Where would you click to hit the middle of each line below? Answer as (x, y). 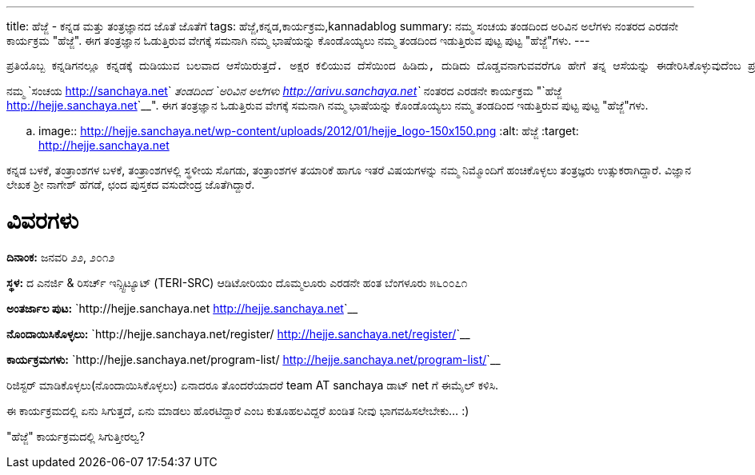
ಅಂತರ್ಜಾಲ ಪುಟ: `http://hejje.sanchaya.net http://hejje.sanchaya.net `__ (182, 308)
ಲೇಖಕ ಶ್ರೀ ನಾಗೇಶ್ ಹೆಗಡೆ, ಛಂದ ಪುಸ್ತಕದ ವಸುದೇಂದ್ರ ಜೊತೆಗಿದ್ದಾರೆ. (131, 184)
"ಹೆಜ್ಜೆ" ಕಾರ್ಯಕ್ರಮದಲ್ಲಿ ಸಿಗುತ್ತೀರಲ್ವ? (76, 436)
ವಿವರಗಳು (43, 220)
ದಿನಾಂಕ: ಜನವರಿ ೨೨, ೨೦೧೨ (61, 257)
